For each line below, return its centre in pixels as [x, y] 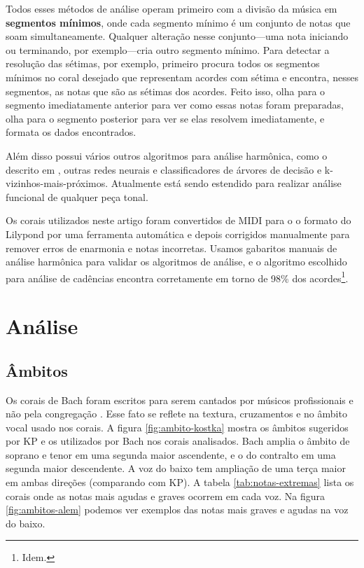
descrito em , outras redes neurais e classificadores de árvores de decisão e [164, 169]
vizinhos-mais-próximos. [57, 183]
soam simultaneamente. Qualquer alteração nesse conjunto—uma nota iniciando [177, 36]
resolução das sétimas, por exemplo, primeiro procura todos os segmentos [163, 63]
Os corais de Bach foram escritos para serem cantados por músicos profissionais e [180, 400]
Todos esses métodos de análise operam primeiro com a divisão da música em [171, 8]
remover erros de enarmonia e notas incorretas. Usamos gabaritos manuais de [171, 248]
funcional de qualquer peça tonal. [77, 196]
